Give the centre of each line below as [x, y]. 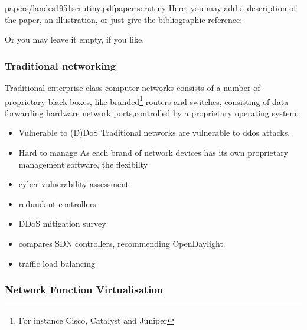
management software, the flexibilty [83, 164]
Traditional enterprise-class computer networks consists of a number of [133, 87]
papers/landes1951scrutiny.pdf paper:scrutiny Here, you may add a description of [151, 8]
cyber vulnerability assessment [74, 184]
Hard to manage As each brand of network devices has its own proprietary [153, 153]
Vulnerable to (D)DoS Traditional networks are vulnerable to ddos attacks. [154, 133]
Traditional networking [61, 65]
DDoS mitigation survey [62, 223]
